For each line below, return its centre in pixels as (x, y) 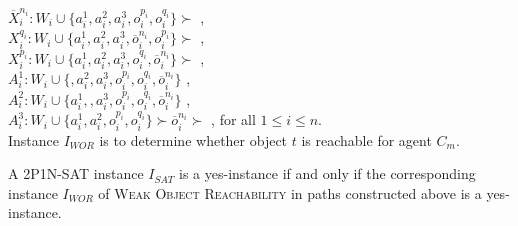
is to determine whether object (193, 139)
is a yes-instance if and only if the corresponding (327, 173)
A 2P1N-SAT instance (76, 173)
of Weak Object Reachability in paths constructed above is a (290, 192)
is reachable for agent (366, 139)
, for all (233, 119)
